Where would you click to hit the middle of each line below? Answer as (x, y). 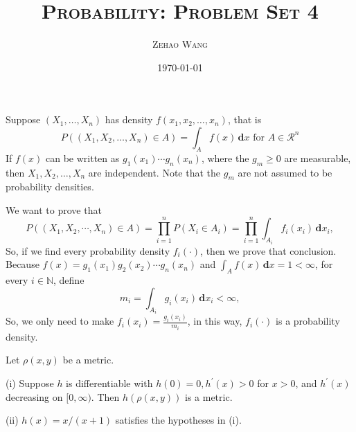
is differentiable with (109, 383)
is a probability (308, 321)
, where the (225, 157)
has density (129, 119)
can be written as (83, 157)
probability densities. (50, 187)
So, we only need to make (60, 321)
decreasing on (34, 396)
